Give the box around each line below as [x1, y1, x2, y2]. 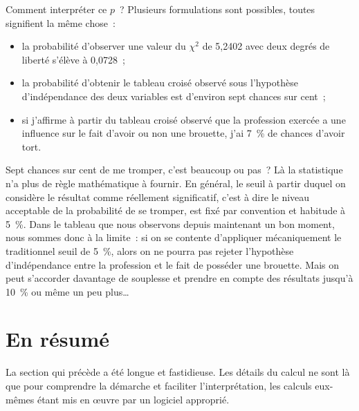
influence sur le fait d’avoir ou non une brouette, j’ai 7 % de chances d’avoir [21, 126, 345, 140]
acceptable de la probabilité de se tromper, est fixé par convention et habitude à [6, 203, 346, 218]
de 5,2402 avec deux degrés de [202, 39, 330, 53]
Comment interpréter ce [6, 2, 107, 16]
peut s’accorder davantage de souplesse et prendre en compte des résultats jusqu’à [6, 271, 353, 285]
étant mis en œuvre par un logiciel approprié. [37, 392, 230, 406]
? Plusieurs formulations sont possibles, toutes [120, 2, 315, 16]
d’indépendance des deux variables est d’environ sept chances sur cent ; [21, 88, 326, 103]
